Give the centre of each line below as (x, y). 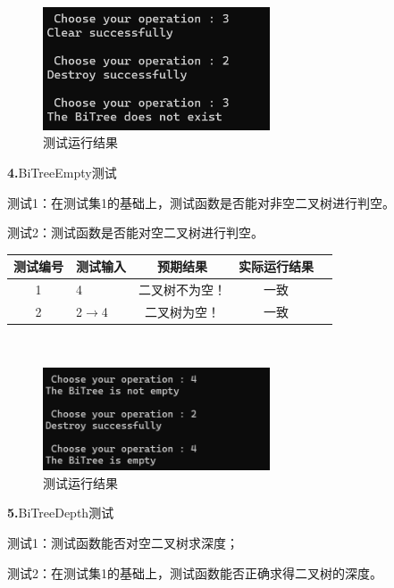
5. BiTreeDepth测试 (61, 513)
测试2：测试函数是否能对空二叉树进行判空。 (135, 232)
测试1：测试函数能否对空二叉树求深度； (123, 542)
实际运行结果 (276, 266)
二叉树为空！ (182, 311)
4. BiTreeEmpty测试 (62, 172)
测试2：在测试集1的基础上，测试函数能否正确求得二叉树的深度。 (195, 572)
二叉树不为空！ (182, 290)
